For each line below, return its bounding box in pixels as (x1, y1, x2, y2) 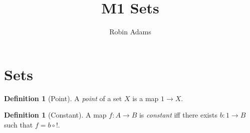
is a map (132, 93, 159, 103)
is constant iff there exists (139, 110, 217, 120)
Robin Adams (109, 26, 151, 37)
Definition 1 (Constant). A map (4, 110, 107, 120)
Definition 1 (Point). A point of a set (4, 93, 122, 103)
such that (4, 119, 33, 130)
